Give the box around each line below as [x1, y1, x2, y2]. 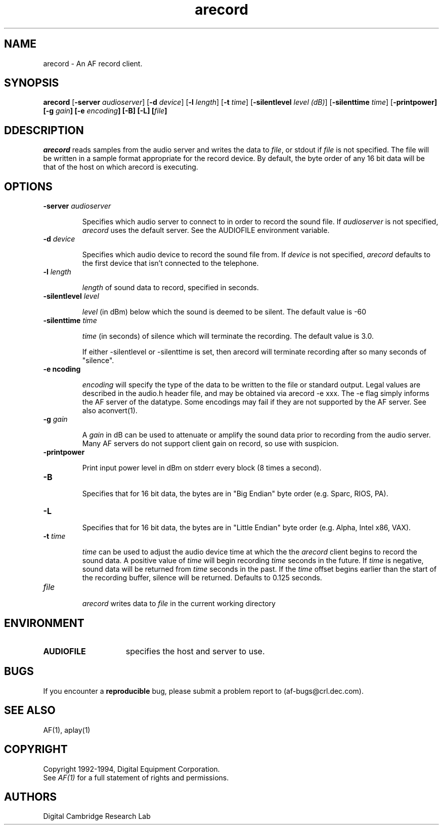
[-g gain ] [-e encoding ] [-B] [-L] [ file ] [43, 106, 167, 115]
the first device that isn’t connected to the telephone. [82, 259, 259, 268]
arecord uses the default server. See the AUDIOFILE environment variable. [82, 226, 330, 235]
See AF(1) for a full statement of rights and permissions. [43, 773, 229, 782]
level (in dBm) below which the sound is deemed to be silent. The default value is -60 [82, 307, 367, 317]
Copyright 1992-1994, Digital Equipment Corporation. [43, 764, 220, 773]
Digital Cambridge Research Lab [43, 812, 151, 821]
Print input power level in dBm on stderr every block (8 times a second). [82, 463, 322, 472]
